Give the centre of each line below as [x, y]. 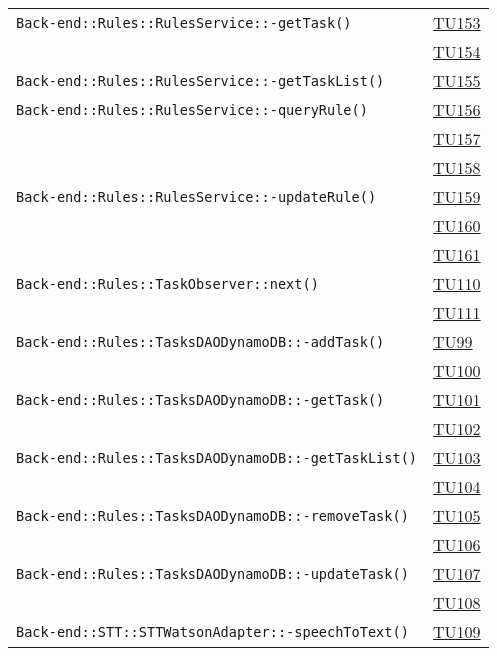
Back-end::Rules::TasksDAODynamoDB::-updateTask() [212, 573]
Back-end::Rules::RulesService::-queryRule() [192, 109]
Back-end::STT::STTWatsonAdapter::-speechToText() [212, 631]
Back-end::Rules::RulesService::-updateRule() [196, 196]
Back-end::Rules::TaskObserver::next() [167, 283]
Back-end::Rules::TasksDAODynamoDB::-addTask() [200, 341]
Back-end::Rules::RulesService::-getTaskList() [200, 80]
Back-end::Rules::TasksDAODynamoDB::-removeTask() [212, 515]
